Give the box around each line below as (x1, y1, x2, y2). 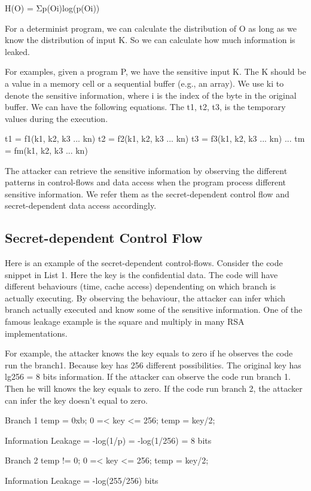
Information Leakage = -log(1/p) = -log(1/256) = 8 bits (5, 434, 212, 446)
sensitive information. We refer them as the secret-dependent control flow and (5, 187, 289, 200)
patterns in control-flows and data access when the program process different (5, 176, 286, 188)
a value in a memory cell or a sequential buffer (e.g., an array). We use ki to (5, 77, 284, 89)
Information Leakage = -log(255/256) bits (5, 474, 158, 487)
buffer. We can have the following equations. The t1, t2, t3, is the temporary (5, 100, 286, 113)
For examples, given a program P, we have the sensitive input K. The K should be (5, 65, 306, 78)
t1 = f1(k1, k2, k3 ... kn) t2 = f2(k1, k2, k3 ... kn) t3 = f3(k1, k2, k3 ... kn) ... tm (5, 132, 305, 145)
